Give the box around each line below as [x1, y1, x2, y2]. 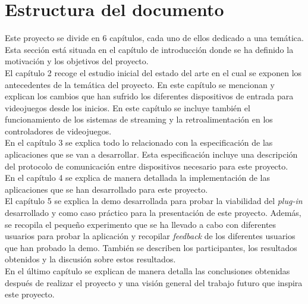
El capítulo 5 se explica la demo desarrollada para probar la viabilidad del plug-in [5, 195, 303, 207]
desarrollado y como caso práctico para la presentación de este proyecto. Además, [5, 206, 301, 219]
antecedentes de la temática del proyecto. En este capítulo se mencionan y [5, 78, 275, 90]
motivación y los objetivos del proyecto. [5, 55, 149, 67]
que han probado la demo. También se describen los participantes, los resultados [5, 241, 297, 253]
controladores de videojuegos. [5, 124, 112, 137]
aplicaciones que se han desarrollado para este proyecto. [5, 183, 208, 195]
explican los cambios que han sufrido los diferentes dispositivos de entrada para [5, 90, 294, 102]
